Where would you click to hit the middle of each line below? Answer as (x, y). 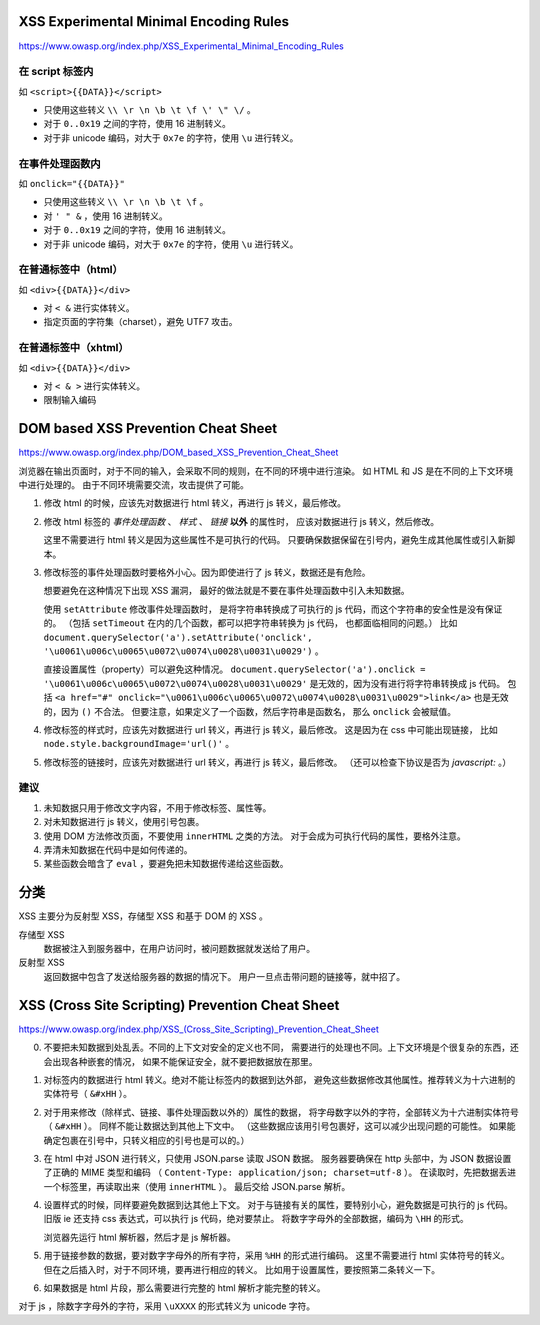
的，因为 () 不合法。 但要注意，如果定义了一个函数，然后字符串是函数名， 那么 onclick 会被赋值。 (250, 711)
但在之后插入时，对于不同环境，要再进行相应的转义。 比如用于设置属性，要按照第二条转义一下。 (241, 1269)
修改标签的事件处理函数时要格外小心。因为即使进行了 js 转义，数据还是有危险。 (207, 572)
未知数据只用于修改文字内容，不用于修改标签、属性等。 (157, 807)
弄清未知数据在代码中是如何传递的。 (118, 850)
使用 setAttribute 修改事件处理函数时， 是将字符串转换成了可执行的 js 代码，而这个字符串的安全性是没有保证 (273, 609)
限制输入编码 (70, 400)
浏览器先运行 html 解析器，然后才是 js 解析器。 (140, 1237)
